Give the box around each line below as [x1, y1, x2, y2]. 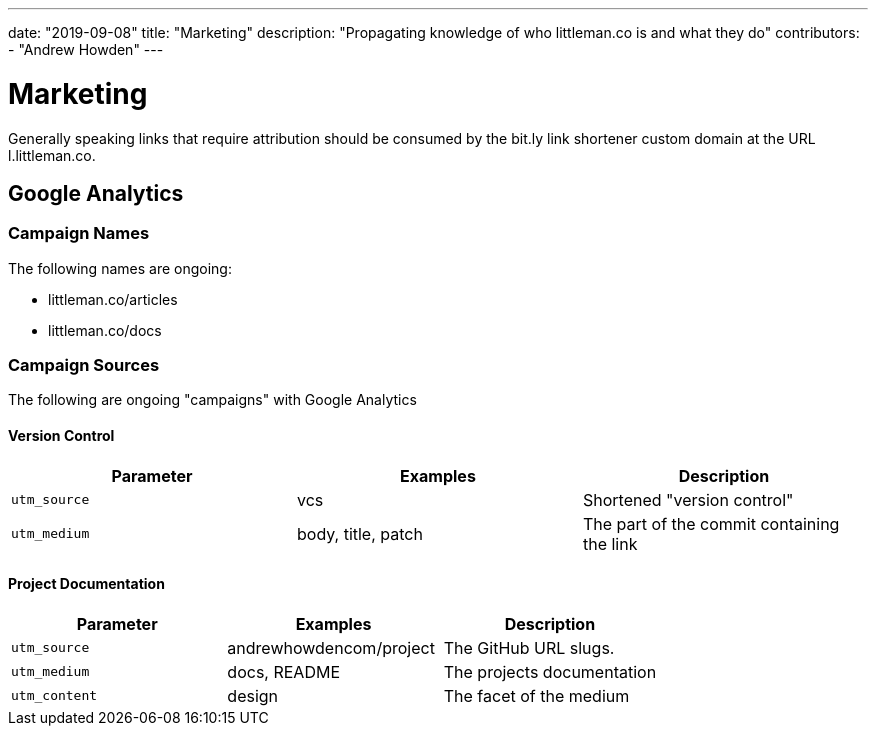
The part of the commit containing [582, 513, 840, 534]
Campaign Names [8, 223, 150, 244]
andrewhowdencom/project [227, 637, 435, 658]
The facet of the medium [443, 685, 630, 706]
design [227, 685, 279, 706]
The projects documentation [443, 661, 657, 682]
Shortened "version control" [582, 489, 794, 510]
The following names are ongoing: [8, 259, 232, 277]
